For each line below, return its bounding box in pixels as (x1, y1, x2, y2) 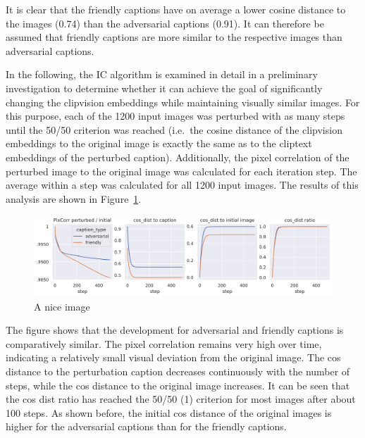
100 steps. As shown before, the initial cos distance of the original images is (6, 405, 332, 420)
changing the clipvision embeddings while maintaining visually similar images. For (6, 94, 360, 109)
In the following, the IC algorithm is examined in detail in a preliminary (6, 67, 318, 82)
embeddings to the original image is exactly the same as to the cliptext (6, 136, 312, 151)
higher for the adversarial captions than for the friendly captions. (6, 419, 287, 434)
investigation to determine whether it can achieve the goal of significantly (6, 80, 323, 95)
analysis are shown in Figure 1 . (6, 191, 142, 206)
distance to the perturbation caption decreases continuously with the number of (6, 363, 350, 378)
